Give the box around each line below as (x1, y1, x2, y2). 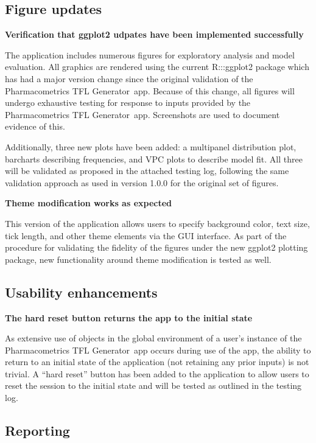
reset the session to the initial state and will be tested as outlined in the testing (5, 379, 302, 392)
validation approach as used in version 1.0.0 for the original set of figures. (5, 176, 279, 189)
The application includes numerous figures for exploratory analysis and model (5, 48, 295, 61)
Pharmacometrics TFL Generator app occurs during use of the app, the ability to (5, 343, 311, 356)
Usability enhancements (5, 282, 158, 301)
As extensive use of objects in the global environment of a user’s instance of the (5, 332, 302, 344)
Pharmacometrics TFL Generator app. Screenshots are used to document (5, 108, 280, 120)
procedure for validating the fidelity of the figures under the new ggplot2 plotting (5, 241, 308, 254)
